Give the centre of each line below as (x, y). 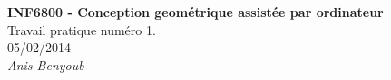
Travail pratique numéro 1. (82, 29)
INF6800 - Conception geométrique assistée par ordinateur (195, 12)
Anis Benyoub (46, 64)
